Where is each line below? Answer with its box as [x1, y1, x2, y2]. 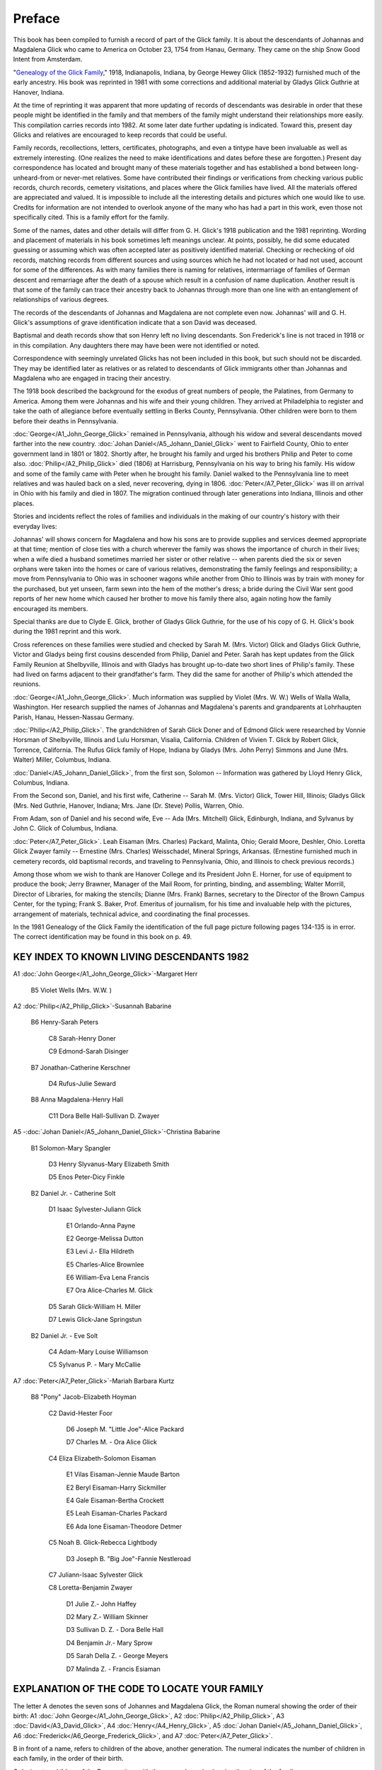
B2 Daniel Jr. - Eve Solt [30, 1331, 98, 1340]
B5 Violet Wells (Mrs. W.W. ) [30, 986, 112, 994]
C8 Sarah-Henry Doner [48, 1034, 116, 1042]
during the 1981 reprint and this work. [13, 627, 122, 636]
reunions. [13, 680, 41, 688]
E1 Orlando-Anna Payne [66, 1221, 136, 1230]
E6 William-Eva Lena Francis [66, 1273, 150, 1281]
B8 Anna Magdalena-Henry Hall [30, 1095, 124, 1104]
